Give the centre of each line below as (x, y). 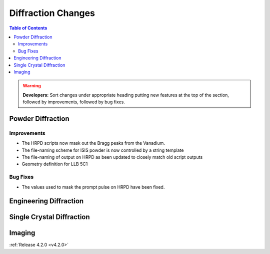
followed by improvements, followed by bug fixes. (74, 102)
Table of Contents (28, 28)
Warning (32, 86)
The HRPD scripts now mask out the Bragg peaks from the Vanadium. (93, 143)
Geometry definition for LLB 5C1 (55, 164)
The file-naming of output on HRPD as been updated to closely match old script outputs (112, 157)
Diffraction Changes (52, 13)
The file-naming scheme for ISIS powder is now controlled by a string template (103, 150)
